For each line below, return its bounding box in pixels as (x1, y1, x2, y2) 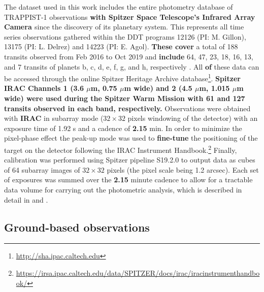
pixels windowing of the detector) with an (127, 113, 258, 123)
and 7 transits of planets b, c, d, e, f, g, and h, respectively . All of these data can (4, 61, 259, 72)
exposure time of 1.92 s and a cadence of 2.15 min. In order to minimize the (4, 122, 242, 133)
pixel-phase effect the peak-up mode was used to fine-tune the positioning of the (4, 133, 258, 143)
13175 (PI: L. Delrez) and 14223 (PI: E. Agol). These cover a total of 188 (4, 41, 238, 52)
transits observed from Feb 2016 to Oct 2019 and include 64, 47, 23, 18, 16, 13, (4, 51, 253, 61)
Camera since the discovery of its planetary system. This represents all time (4, 21, 244, 32)
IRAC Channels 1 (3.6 (4, 83, 84, 93)
